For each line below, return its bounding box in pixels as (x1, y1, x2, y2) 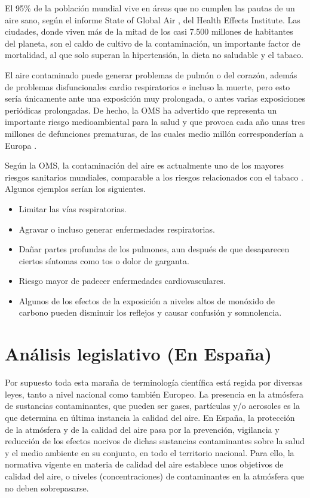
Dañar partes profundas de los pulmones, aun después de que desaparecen (19, 243, 290, 255)
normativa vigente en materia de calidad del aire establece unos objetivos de (5, 458, 284, 470)
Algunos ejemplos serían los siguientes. (5, 182, 146, 195)
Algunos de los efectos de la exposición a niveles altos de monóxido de (19, 294, 275, 307)
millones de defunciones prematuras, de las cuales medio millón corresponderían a (5, 127, 303, 139)
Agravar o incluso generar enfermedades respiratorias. (19, 222, 215, 235)
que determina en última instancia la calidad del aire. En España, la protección (5, 411, 295, 423)
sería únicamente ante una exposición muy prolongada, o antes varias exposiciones (5, 92, 306, 105)
